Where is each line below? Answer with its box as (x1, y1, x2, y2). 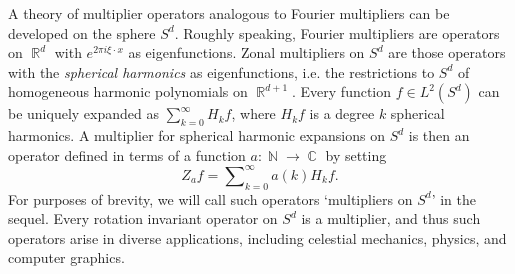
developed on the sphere (8, 22, 156, 43)
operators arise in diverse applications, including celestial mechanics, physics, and (8, 227, 507, 248)
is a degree (309, 103, 375, 124)
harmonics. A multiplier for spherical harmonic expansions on (8, 125, 385, 146)
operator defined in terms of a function (8, 144, 246, 165)
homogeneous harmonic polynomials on (8, 81, 248, 102)
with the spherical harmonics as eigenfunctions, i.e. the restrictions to (8, 61, 435, 82)
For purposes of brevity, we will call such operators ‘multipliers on (8, 188, 413, 209)
